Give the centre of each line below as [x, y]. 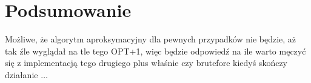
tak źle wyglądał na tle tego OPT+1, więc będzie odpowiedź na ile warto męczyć [155, 51]
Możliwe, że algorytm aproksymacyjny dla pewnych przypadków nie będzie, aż [151, 39]
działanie [22, 74]
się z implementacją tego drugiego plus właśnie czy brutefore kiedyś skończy [146, 63]
